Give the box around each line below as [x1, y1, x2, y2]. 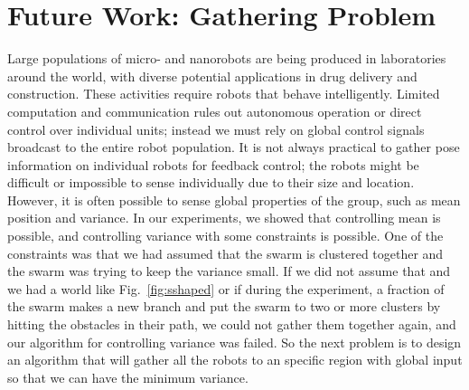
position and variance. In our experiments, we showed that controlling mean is [7, 208, 441, 227]
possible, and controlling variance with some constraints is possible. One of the [7, 226, 444, 245]
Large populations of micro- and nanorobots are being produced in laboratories [7, 49, 446, 68]
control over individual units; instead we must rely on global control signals [7, 119, 425, 138]
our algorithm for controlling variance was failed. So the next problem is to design [7, 332, 462, 351]
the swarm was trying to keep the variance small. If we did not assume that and [7, 262, 451, 281]
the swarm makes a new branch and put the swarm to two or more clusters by [7, 297, 441, 316]
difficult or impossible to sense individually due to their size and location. [7, 173, 415, 192]
